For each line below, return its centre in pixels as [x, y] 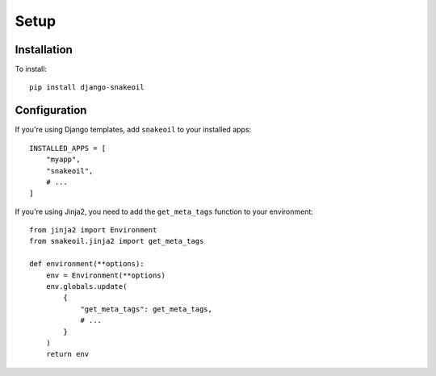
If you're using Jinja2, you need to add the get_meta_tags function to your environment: [164, 211]
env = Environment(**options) [105, 275]
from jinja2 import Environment [93, 230]
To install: [31, 69]
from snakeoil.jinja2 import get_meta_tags [117, 241]
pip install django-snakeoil [87, 88]
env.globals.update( [86, 287]
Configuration [51, 110]
